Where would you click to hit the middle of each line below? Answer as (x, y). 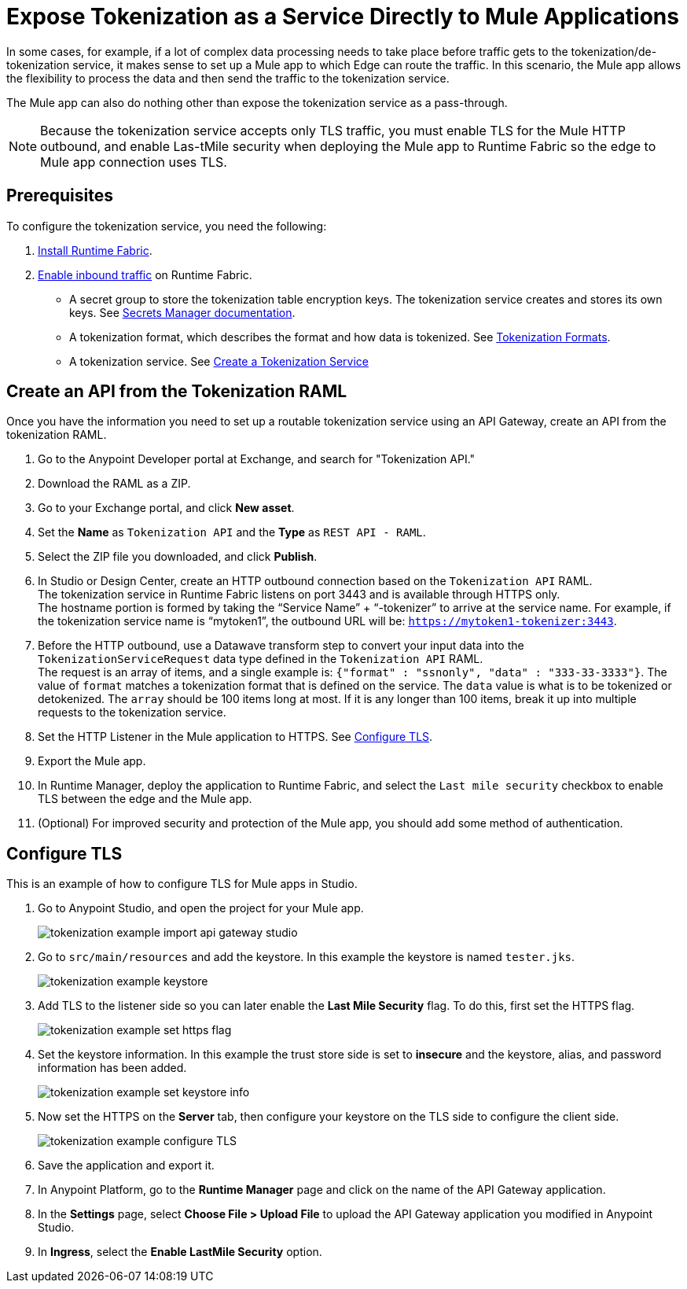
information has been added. (112, 1068)
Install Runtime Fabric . (95, 250)
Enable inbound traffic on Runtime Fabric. (145, 274)
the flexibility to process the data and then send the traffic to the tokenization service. (228, 78)
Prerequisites (60, 196)
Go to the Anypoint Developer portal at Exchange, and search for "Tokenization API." (257, 459)
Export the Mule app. (92, 761)
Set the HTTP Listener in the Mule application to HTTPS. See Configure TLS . (235, 737)
